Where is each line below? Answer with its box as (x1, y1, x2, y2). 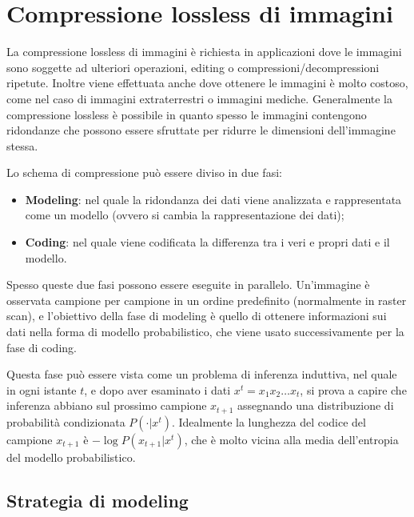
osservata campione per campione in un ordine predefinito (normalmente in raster (6, 291, 407, 308)
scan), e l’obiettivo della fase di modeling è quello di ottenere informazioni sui (6, 307, 387, 324)
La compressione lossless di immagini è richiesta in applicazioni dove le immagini (6, 43, 402, 60)
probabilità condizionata (6, 413, 125, 430)
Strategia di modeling (6, 487, 189, 512)
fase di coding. (6, 339, 77, 355)
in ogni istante (6, 381, 77, 398)
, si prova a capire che (300, 381, 407, 398)
